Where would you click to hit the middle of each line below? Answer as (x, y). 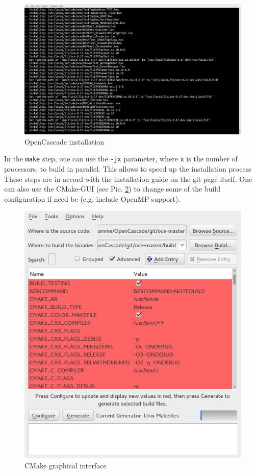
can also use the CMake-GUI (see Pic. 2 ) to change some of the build (112, 189)
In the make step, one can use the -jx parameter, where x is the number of (121, 159)
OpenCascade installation (65, 141)
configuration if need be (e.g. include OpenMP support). (92, 198)
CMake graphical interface (66, 465)
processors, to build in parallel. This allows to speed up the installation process (128, 168)
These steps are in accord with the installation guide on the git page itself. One (128, 179)
